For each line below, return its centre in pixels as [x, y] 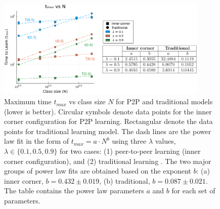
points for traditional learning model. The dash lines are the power [108, 131]
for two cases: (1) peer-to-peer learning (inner [130, 151]
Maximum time [28, 101]
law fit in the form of [36, 141]
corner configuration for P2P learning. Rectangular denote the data [108, 121]
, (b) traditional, [125, 180]
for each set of [193, 191]
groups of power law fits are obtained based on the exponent [98, 171]
